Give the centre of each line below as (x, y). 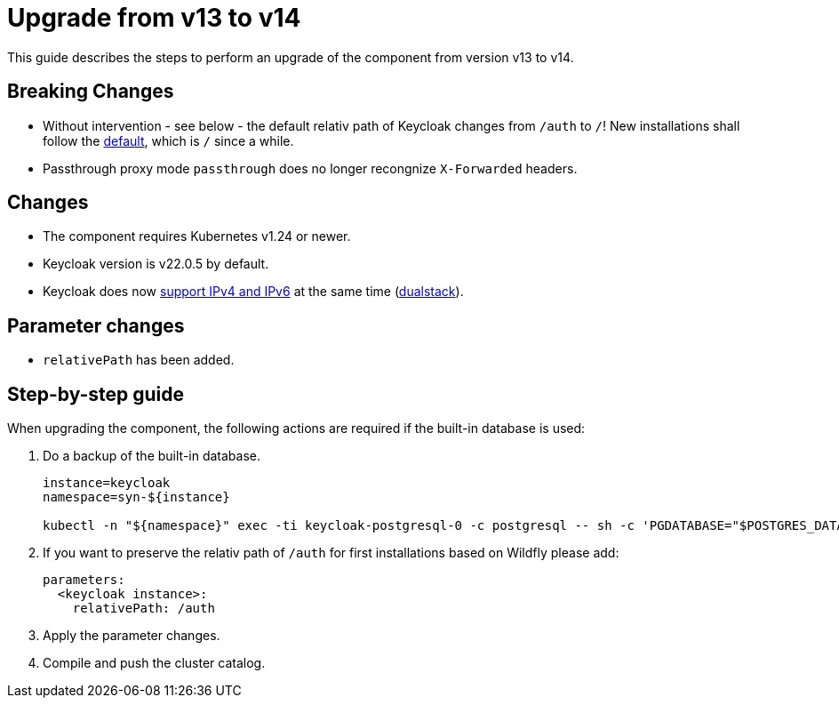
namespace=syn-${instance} (136, 497)
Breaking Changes (91, 92)
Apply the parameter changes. (132, 636)
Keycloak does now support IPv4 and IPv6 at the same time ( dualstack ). (253, 292)
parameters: (84, 580)
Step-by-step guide (96, 394)
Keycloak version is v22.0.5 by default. (156, 264)
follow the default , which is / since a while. (168, 140)
